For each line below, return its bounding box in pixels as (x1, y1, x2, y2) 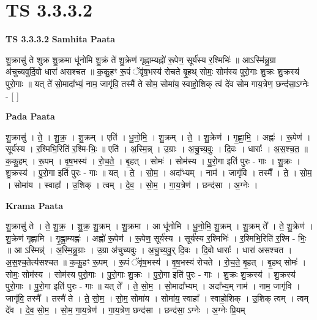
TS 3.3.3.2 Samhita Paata (6, 32, 116, 45)
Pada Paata (6, 110, 55, 123)
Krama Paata (6, 199, 63, 211)
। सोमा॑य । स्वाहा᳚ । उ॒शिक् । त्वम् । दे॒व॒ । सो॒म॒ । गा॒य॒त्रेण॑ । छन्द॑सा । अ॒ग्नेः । (6, 178, 258, 191)
